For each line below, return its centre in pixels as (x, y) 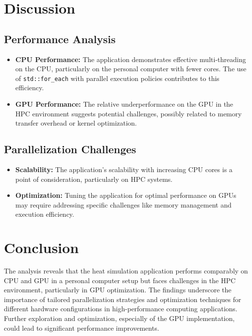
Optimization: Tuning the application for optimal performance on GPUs (126, 195)
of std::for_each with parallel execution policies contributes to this (117, 78)
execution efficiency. (45, 214)
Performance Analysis (60, 39)
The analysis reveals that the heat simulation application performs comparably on (126, 271)
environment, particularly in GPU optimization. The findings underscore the (118, 290)
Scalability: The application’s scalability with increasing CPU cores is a (124, 169)
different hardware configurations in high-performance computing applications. (121, 309)
